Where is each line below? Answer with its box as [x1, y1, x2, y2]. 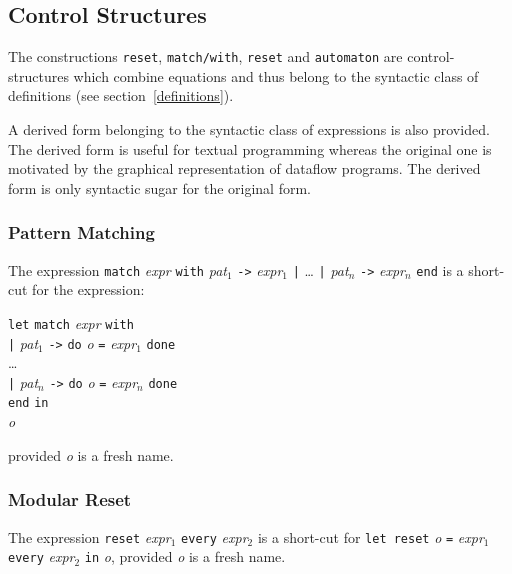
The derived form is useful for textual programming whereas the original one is [8, 138, 492, 159]
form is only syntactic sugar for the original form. [8, 177, 312, 198]
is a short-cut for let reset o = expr [257, 526, 484, 547]
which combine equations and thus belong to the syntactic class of [73, 65, 479, 86]
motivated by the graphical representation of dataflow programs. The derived [8, 158, 481, 179]
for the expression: [32, 279, 145, 300]
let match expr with [8, 312, 134, 333]
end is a [416, 259, 464, 280]
